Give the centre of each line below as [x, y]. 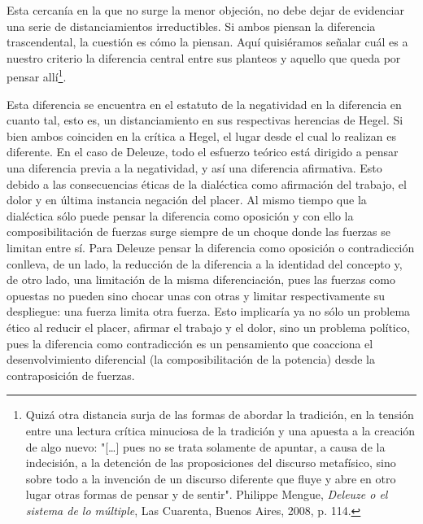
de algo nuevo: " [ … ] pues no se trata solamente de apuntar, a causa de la [205, 446]
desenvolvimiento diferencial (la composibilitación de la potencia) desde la [191, 359]
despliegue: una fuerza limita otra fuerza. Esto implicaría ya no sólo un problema [209, 311]
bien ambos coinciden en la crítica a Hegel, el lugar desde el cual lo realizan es [202, 135]
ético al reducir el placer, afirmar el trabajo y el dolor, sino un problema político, [208, 327]
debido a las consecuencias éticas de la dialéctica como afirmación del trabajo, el [207, 183]
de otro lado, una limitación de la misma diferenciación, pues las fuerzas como [201, 279]
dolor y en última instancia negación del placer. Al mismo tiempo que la [187, 200]
